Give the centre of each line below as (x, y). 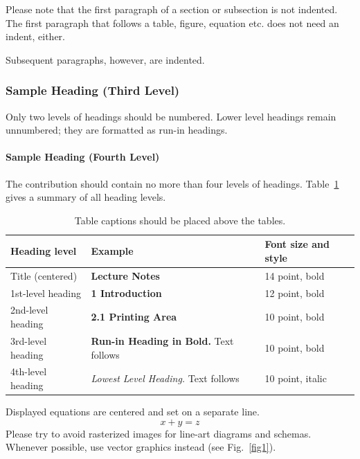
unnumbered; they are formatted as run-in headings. (117, 130)
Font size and (297, 244)
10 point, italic (296, 378)
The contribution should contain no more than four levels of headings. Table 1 (172, 183)
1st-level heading (46, 292)
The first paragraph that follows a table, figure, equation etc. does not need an (172, 22)
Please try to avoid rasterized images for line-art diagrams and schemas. (159, 433)
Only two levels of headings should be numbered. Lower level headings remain (171, 116)
